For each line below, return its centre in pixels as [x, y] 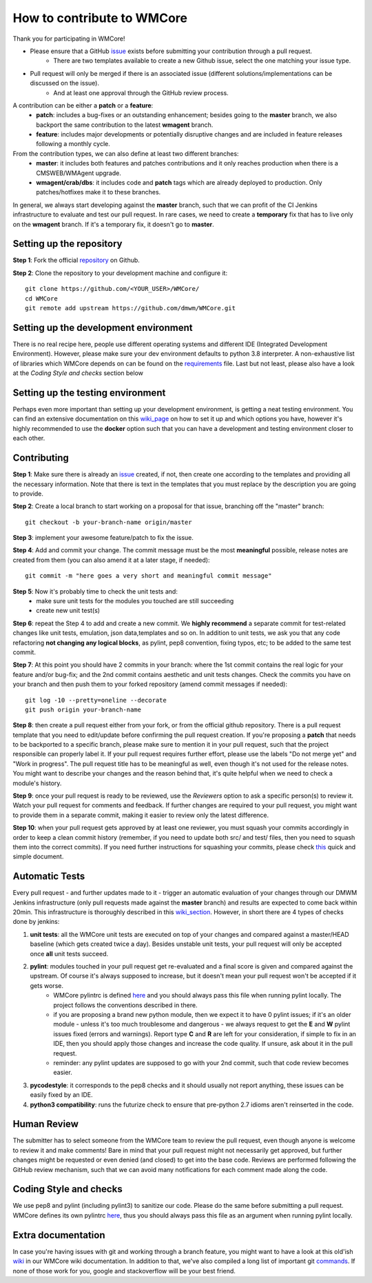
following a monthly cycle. [73, 144]
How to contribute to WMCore [100, 18]
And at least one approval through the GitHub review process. [141, 92]
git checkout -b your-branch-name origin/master [108, 522]
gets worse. [46, 985]
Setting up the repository [68, 244]
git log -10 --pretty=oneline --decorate [96, 700]
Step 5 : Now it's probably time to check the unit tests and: [95, 591]
